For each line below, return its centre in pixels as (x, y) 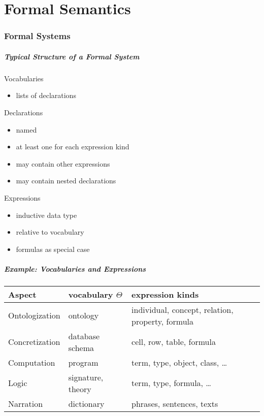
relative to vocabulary (50, 232)
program (83, 362)
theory (80, 389)
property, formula (162, 321)
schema (81, 347)
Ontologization (34, 315)
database (84, 336)
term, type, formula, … (172, 383)
